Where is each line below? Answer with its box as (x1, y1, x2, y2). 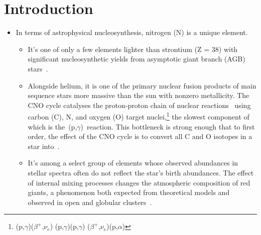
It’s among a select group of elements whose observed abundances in (28, 157, 238, 168)
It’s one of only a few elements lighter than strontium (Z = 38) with (28, 43, 238, 54)
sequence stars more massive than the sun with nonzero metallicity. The (28, 90, 249, 100)
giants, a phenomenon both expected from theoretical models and (28, 187, 230, 197)
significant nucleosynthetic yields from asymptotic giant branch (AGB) (28, 53, 245, 64)
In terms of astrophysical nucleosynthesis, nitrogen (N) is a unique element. (16, 27, 248, 37)
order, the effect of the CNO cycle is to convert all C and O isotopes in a (28, 131, 252, 141)
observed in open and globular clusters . (28, 196, 152, 207)
